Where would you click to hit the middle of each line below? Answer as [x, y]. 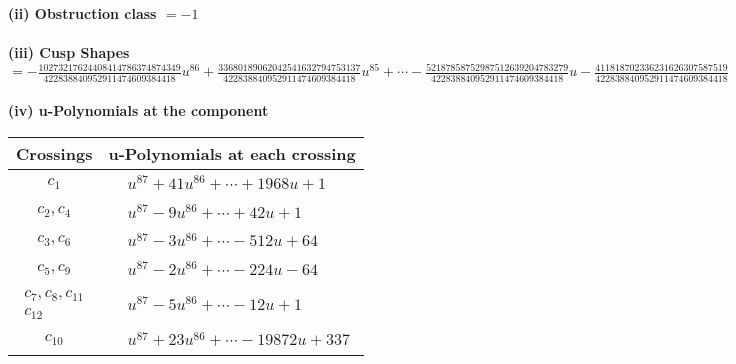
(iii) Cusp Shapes [69, 52]
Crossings [54, 153]
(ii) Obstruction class [82, 13]
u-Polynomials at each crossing [232, 153]
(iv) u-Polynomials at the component [138, 110]
